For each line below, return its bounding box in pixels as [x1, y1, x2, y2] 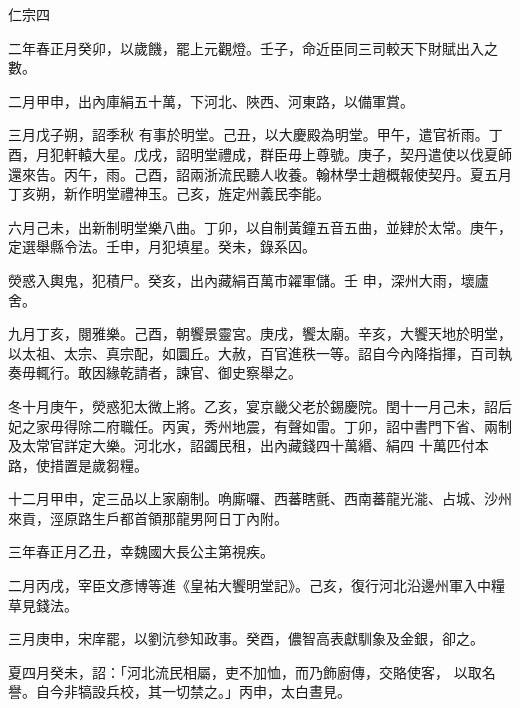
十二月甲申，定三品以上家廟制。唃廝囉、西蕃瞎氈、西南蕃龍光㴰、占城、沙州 [8, 488, 512, 509]
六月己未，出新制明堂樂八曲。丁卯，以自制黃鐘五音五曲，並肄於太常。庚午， [8, 216, 512, 237]
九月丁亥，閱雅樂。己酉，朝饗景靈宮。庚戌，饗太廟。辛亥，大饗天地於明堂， [8, 323, 512, 344]
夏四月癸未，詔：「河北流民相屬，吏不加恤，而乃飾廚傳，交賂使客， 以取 [8, 661, 482, 682]
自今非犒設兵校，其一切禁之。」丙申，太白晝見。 [35, 681, 351, 702]
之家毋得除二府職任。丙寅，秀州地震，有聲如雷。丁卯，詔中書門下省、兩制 [21, 415, 512, 436]
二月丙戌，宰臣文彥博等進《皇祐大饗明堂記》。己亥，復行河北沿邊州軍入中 [8, 575, 491, 596]
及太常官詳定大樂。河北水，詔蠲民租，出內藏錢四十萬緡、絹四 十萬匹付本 [8, 435, 489, 456]
